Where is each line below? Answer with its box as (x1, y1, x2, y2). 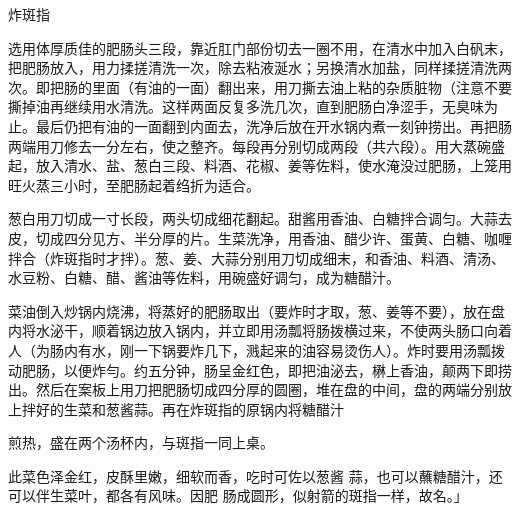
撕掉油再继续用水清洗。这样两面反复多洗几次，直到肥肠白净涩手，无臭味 (8, 96, 484, 117)
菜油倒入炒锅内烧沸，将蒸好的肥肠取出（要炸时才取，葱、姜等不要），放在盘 (8, 300, 505, 321)
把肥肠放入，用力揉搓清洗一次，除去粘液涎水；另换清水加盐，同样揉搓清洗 (8, 57, 498, 78)
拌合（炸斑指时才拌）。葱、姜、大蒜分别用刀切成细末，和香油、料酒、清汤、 (8, 247, 505, 268)
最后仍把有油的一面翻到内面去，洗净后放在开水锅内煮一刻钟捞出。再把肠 (35, 115, 512, 136)
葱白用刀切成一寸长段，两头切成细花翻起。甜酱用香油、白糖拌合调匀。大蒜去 (8, 208, 512, 229)
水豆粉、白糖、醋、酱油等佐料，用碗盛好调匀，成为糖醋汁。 (8, 267, 400, 288)
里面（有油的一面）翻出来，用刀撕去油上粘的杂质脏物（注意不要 (91, 76, 512, 97)
